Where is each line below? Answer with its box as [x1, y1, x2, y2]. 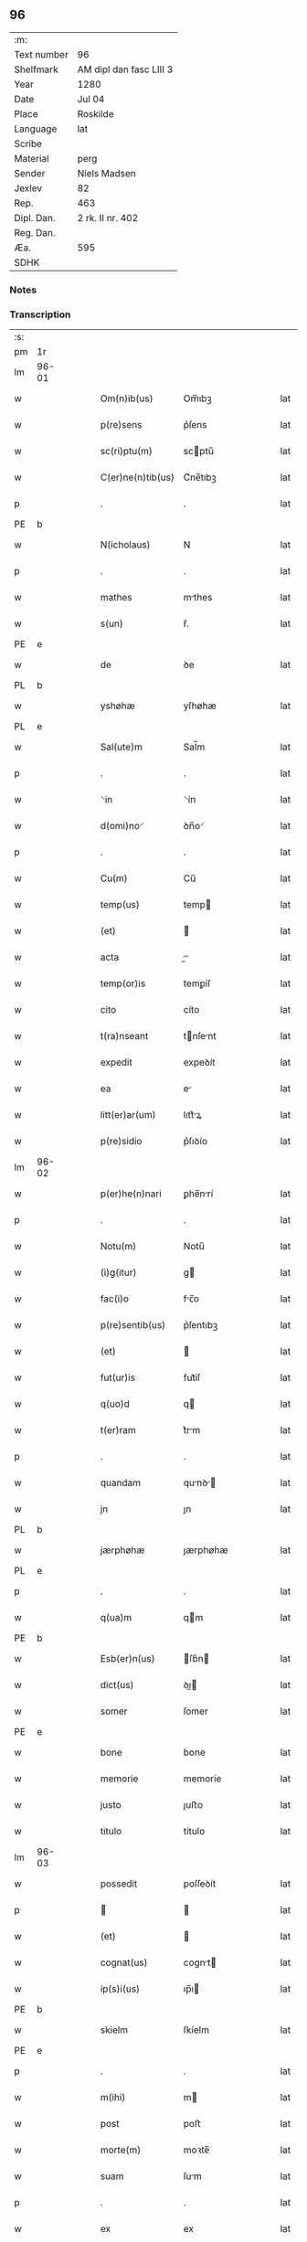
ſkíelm [183, 2024, 210, 2036]
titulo [100, 1825, 122, 1838]
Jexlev [14, 182, 43, 195]
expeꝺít [183, 1056, 217, 1068]
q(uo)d [100, 1397, 131, 1410]
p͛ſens [183, 419, 207, 431]
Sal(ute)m [100, 740, 143, 753]
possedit [100, 1877, 138, 1890]
